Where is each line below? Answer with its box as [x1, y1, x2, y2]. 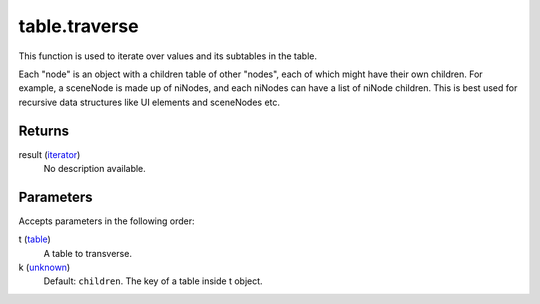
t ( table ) [18, 233, 52, 245]
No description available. [43, 163, 147, 175]
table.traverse [18, 15, 139, 37]
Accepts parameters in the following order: [18, 215, 195, 227]
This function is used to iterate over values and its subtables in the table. [18, 50, 317, 62]
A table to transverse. [43, 247, 132, 259]
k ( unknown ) [18, 261, 71, 274]
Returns [18, 122, 70, 139]
